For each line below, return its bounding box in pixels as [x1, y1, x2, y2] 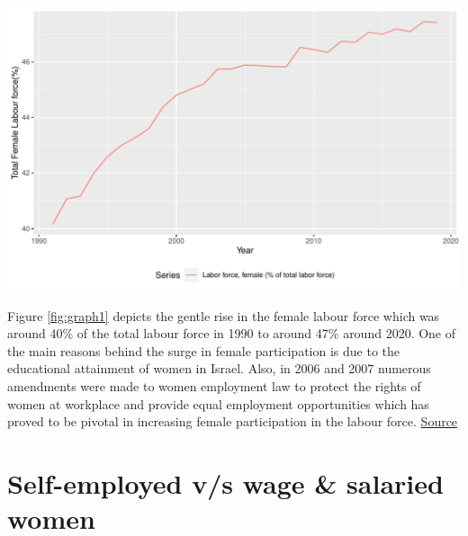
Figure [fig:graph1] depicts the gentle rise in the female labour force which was [7, 306, 440, 325]
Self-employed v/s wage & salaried [7, 464, 444, 501]
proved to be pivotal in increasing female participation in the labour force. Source [7, 412, 458, 431]
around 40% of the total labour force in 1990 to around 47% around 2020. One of [7, 324, 456, 343]
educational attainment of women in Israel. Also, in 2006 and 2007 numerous [7, 359, 431, 378]
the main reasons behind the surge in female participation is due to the [7, 341, 400, 360]
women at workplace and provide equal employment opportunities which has [7, 394, 429, 413]
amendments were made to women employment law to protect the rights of [7, 376, 421, 395]
